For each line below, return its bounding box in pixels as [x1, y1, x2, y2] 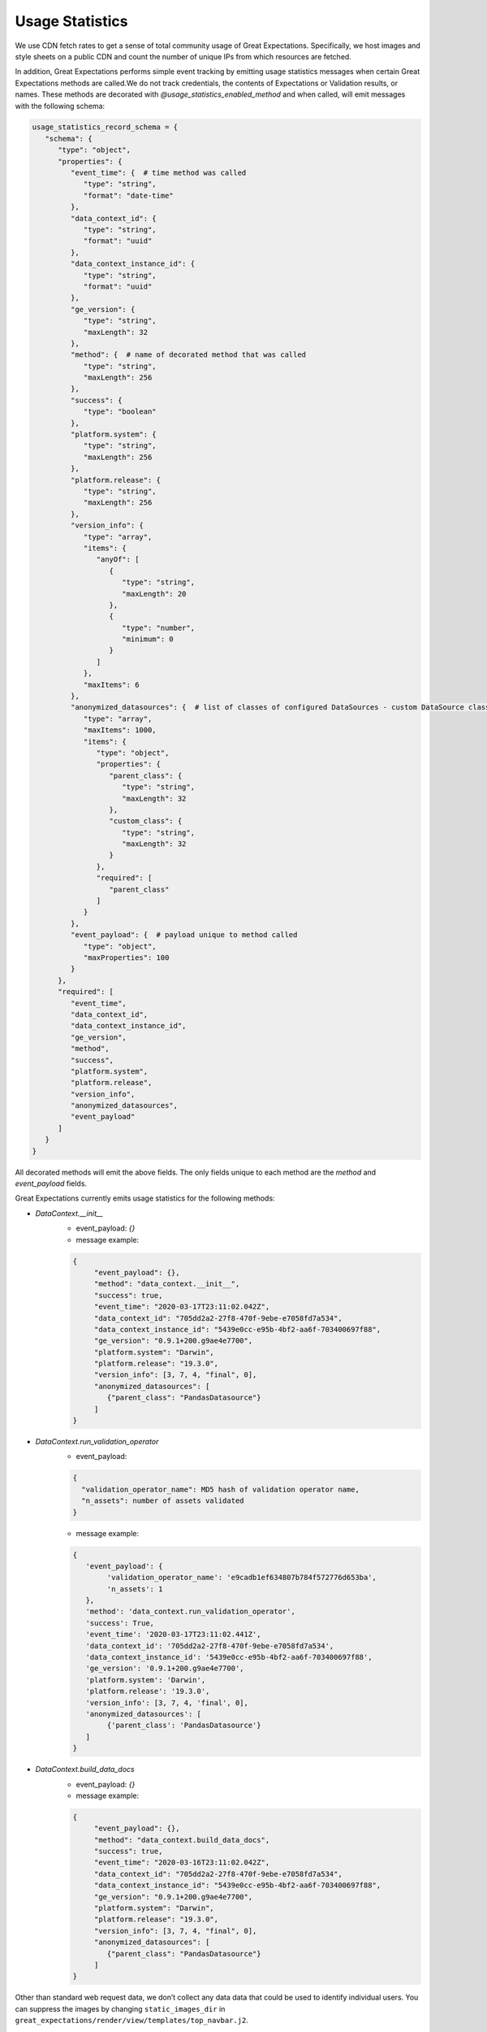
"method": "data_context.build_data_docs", [93, 1835, 270, 1844]
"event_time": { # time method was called [70, 168, 247, 178]
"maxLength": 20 [122, 589, 187, 598]
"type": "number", [122, 623, 195, 632]
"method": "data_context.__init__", [93, 1279, 240, 1288]
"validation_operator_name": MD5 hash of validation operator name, [81, 1484, 360, 1494]
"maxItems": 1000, [83, 726, 157, 735]
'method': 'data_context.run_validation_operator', [85, 1607, 295, 1617]
